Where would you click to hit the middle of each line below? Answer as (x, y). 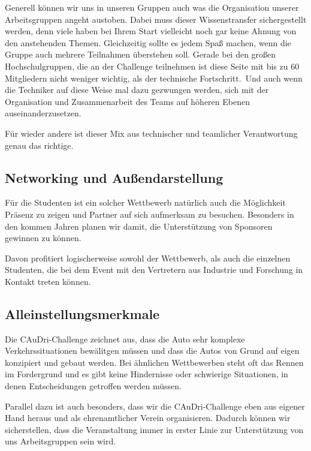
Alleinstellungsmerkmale (82, 313)
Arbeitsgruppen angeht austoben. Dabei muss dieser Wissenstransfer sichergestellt (156, 19)
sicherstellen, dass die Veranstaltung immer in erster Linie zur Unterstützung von (154, 429)
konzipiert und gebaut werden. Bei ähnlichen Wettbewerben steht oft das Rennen (154, 362)
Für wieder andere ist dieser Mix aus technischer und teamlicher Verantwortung (151, 133)
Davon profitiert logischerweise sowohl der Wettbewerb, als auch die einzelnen (148, 258)
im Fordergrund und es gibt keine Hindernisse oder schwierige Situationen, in (147, 374)
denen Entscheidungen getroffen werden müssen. (93, 386)
